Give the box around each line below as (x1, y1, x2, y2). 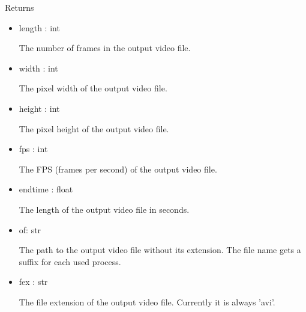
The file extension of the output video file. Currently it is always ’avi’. (19, 295, 275, 308)
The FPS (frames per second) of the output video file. (19, 162, 217, 175)
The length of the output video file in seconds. (19, 203, 190, 215)
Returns (5, 1, 34, 13)
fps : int (19, 142, 48, 155)
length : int (19, 21, 60, 34)
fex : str (19, 275, 48, 288)
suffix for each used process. (19, 255, 121, 268)
